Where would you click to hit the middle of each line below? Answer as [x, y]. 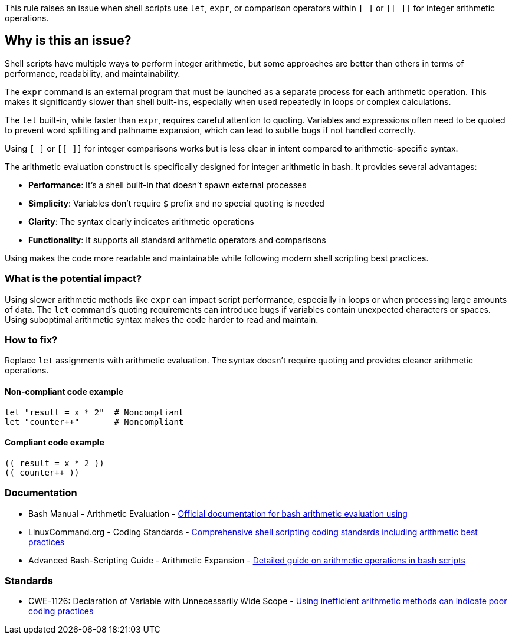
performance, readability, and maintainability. [93, 73]
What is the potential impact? [73, 279]
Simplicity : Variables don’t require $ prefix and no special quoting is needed [176, 203]
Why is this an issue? [68, 41]
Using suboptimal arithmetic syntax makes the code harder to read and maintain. [162, 319]
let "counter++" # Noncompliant [94, 422]
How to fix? [31, 340]
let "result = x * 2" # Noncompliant [94, 412]
